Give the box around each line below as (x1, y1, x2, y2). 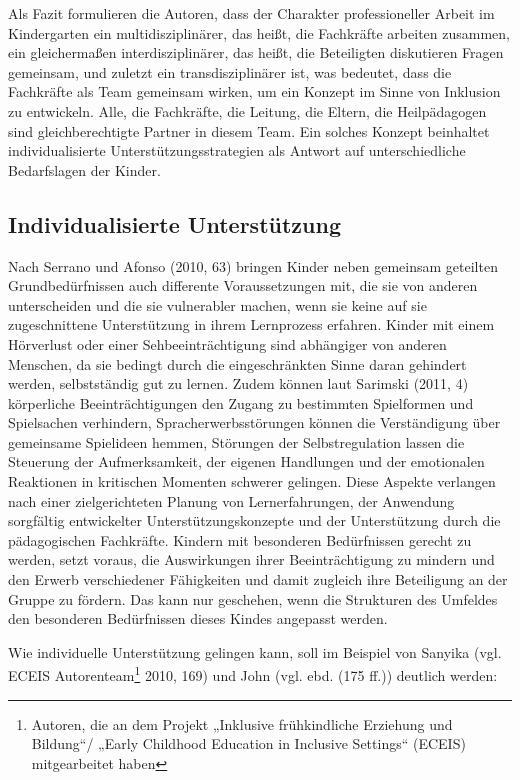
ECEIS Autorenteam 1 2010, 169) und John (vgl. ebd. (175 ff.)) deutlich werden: (8, 662, 498, 686)
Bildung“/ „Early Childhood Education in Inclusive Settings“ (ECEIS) (31, 733, 466, 754)
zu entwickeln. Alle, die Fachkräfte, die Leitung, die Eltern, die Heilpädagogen (8, 100, 487, 121)
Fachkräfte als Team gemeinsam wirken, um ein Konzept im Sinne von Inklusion (8, 81, 501, 102)
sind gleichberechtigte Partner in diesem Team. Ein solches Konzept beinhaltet (8, 120, 490, 141)
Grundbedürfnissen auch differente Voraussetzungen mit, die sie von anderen (8, 275, 478, 296)
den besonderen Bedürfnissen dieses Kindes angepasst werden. (8, 608, 388, 629)
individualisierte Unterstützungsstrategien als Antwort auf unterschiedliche (8, 140, 466, 161)
